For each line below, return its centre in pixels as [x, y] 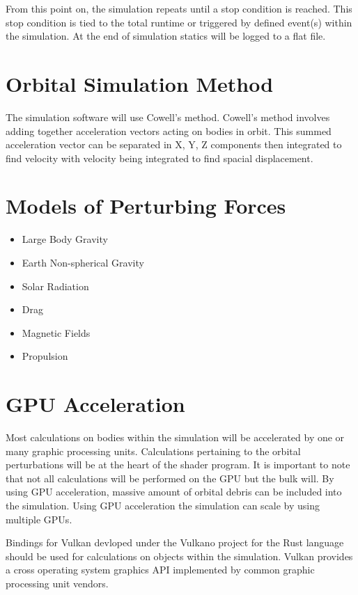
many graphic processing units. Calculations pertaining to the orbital [153, 451]
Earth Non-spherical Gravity [83, 262]
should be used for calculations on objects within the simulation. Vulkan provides [179, 556]
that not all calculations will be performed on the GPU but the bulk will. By [170, 478]
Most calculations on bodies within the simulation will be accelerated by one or [175, 437]
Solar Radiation [55, 286]
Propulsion [45, 356]
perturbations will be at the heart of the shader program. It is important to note [178, 465]
